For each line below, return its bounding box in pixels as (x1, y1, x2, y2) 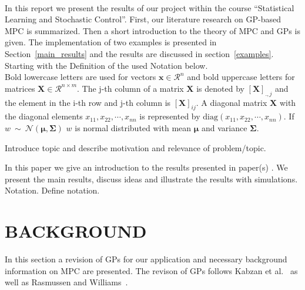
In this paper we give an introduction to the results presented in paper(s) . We (5, 161, 288, 174)
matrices (5, 82, 35, 94)
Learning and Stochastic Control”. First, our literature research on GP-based (5, 13, 281, 25)
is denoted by (196, 82, 244, 94)
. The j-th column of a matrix (77, 82, 184, 94)
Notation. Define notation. (5, 184, 100, 196)
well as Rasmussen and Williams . (5, 276, 128, 288)
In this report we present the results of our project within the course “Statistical (5, 1, 294, 14)
